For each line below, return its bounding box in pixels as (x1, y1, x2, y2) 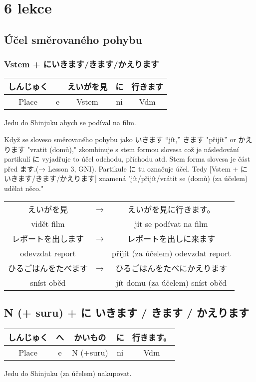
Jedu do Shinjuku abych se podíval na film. (4, 117, 136, 128)
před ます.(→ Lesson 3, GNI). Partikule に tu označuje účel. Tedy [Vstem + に (4, 163, 248, 174)
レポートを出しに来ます (127, 232, 216, 244)
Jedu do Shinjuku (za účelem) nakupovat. (4, 368, 132, 378)
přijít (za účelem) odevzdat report (112, 247, 231, 259)
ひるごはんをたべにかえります (115, 262, 228, 274)
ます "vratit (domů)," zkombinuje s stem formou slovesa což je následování (10, 144, 239, 154)
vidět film (31, 217, 65, 229)
